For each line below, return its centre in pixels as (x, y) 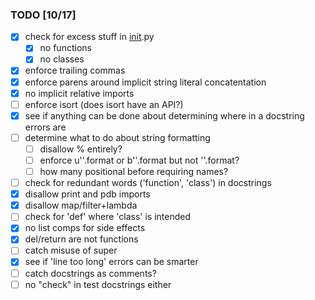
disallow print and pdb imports (87, 194)
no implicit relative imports (79, 93)
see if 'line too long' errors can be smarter (111, 262)
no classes (62, 59)
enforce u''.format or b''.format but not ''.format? (139, 160)
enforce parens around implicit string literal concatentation (145, 82)
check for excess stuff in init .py (89, 37)
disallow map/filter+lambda (81, 205)
